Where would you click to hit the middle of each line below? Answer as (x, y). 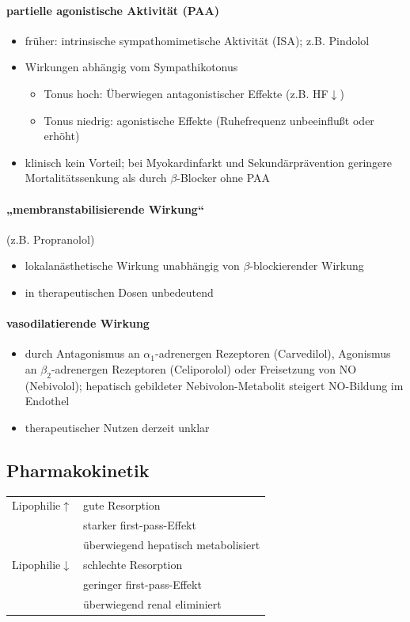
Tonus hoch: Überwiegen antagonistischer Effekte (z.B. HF (186, 93)
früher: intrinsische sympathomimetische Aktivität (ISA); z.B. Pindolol (197, 40)
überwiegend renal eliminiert (152, 603)
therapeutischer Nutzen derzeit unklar (117, 427)
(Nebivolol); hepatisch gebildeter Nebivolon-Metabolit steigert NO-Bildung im (214, 385)
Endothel (47, 401)
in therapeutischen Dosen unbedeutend (119, 292)
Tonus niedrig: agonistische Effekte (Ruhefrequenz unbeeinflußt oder (209, 120)
